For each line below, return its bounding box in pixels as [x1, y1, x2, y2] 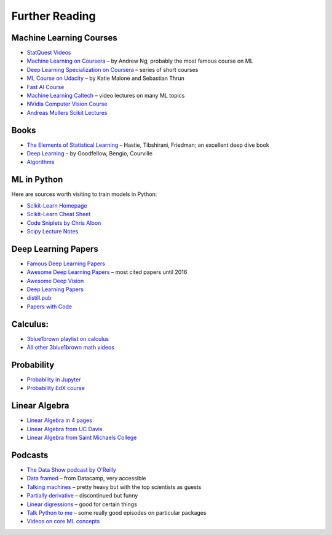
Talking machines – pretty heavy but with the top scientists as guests [26, 483, 202, 491]
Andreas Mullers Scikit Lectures [26, 109, 108, 116]
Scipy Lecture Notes [26, 227, 79, 235]
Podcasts [11, 450, 49, 460]
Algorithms [26, 158, 55, 166]
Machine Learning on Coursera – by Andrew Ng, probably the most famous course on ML [26, 57, 253, 64]
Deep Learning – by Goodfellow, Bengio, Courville [26, 150, 153, 157]
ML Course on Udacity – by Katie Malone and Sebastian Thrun [26, 74, 184, 82]
